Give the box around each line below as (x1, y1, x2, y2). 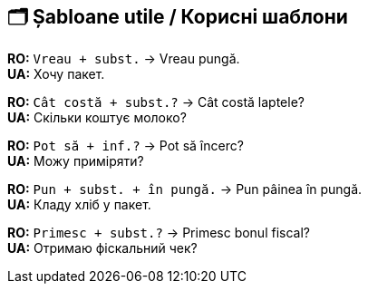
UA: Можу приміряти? (7, 153, 144, 170)
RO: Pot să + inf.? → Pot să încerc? (7, 138, 244, 154)
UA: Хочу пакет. (7, 66, 105, 82)
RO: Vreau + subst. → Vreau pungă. (7, 51, 240, 67)
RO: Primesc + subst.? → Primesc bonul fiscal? (7, 225, 310, 241)
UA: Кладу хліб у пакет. (7, 197, 151, 213)
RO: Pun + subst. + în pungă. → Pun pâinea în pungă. (7, 181, 363, 198)
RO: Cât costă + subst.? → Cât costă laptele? (7, 94, 305, 111)
